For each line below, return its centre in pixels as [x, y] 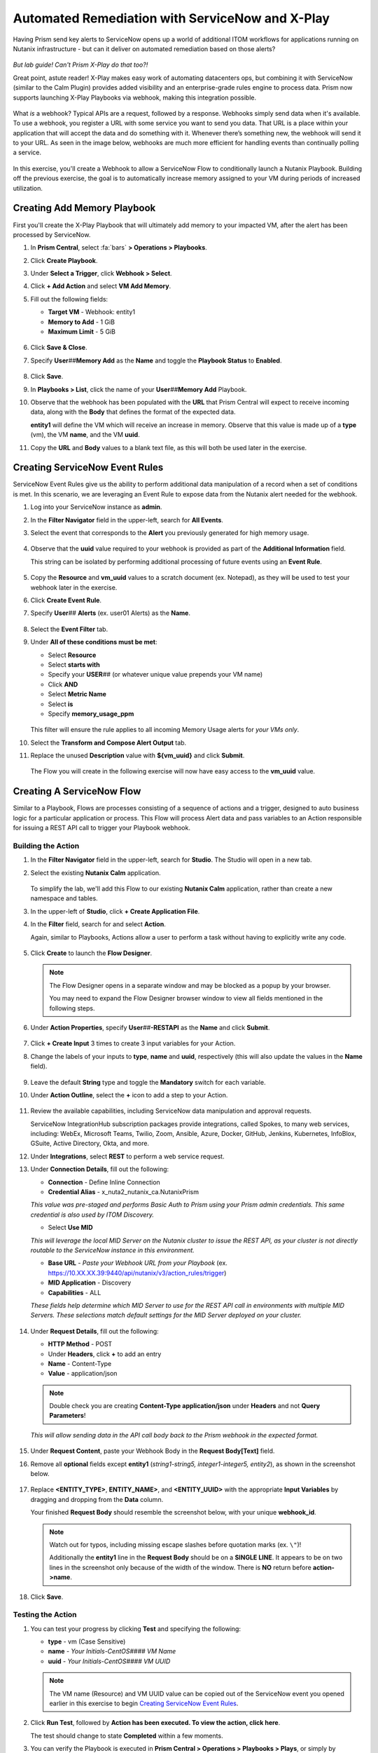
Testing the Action [45, 1615]
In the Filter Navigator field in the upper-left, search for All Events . [127, 520]
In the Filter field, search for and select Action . [98, 924]
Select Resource [72, 655]
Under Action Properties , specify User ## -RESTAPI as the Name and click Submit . [150, 1027]
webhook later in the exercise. [74, 587]
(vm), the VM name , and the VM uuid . [85, 435]
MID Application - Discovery [90, 1282]
